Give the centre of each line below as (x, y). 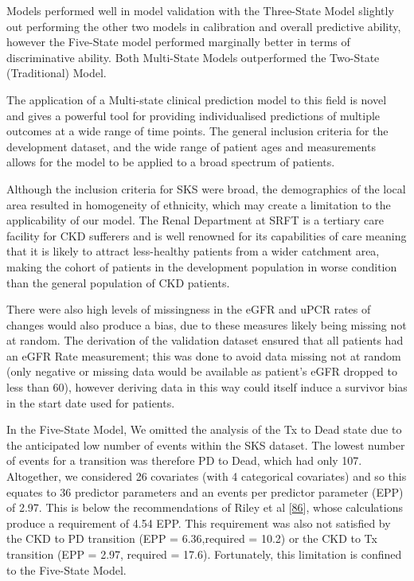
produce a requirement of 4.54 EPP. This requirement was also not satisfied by (199, 523)
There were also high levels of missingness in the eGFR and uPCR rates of (189, 309)
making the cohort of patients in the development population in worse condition (202, 266)
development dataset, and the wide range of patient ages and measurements (191, 146)
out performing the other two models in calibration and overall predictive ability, (204, 26)
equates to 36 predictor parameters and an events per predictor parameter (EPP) (205, 491)
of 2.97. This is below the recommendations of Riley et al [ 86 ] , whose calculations (205, 507)
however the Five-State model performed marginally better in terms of (178, 42)
